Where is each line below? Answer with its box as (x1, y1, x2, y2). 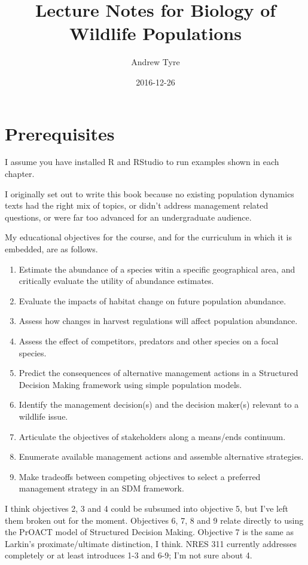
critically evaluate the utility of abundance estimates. (19, 274, 214, 287)
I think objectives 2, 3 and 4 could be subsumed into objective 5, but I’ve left (5, 502, 288, 514)
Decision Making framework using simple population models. (19, 378, 242, 390)
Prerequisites (5, 121, 115, 145)
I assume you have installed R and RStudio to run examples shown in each (5, 155, 279, 168)
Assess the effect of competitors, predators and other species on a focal (19, 334, 279, 347)
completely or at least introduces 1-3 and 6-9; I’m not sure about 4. (5, 549, 252, 561)
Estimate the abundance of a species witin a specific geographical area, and (19, 262, 295, 275)
